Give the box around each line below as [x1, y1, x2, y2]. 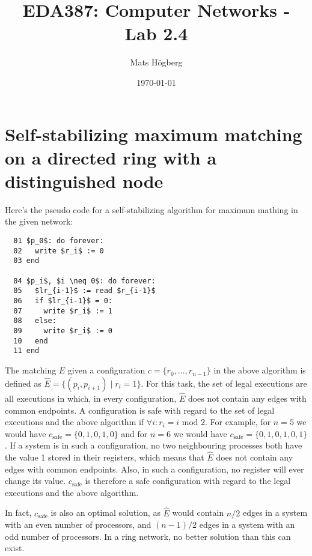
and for [121, 427, 148, 440]
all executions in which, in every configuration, [5, 391, 177, 404]
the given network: [5, 215, 73, 228]
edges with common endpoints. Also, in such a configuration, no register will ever [5, 462, 304, 475]
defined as [5, 376, 41, 389]
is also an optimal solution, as [50, 506, 161, 519]
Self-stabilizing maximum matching [5, 121, 302, 146]
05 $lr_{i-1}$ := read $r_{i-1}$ [13, 286, 156, 295]
